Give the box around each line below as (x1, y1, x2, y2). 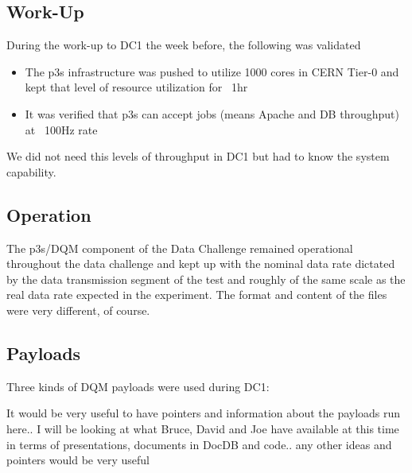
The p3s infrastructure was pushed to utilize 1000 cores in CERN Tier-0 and (25, 63, 399, 79)
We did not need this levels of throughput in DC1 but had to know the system (6, 148, 390, 165)
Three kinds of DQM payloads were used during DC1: (6, 378, 270, 394)
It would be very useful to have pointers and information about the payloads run (6, 405, 401, 421)
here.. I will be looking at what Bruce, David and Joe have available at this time (6, 420, 399, 436)
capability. (6, 163, 56, 180)
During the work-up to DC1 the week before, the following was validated (6, 37, 361, 53)
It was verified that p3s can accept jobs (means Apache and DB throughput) (25, 105, 399, 122)
